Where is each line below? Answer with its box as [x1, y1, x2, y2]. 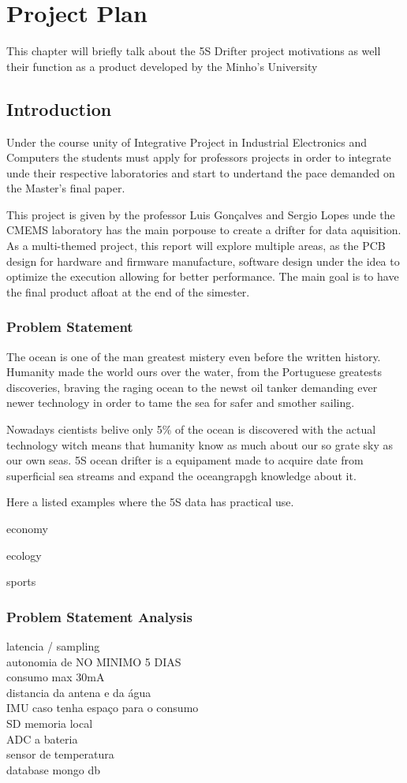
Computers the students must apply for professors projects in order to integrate [6, 149, 391, 166]
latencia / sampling [6, 638, 100, 654]
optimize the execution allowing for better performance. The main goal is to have [6, 268, 399, 285]
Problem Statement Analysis [6, 606, 192, 626]
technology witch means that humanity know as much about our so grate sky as [6, 436, 394, 453]
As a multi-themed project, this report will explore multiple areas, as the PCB [6, 237, 386, 254]
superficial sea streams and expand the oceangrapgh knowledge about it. [6, 467, 357, 483]
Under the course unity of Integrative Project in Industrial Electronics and [6, 133, 368, 150]
